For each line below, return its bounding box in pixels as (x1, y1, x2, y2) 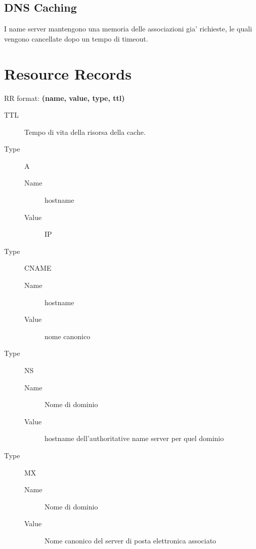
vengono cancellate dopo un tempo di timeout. (4, 33, 148, 44)
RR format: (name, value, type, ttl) (4, 92, 125, 103)
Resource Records (4, 63, 132, 84)
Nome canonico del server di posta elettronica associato (45, 535, 217, 545)
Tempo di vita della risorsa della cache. (24, 126, 146, 137)
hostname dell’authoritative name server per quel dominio (45, 433, 224, 444)
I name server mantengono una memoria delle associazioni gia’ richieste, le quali (4, 23, 252, 34)
